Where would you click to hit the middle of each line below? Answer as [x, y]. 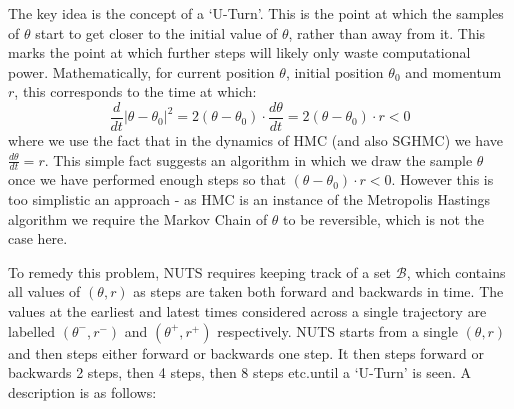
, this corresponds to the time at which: [135, 91]
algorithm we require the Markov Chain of [138, 218]
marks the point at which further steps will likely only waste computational [239, 52]
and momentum [453, 71]
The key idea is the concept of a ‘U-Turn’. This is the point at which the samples [256, 13]
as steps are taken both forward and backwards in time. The [318, 291]
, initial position [334, 71]
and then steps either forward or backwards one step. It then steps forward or [246, 352]
